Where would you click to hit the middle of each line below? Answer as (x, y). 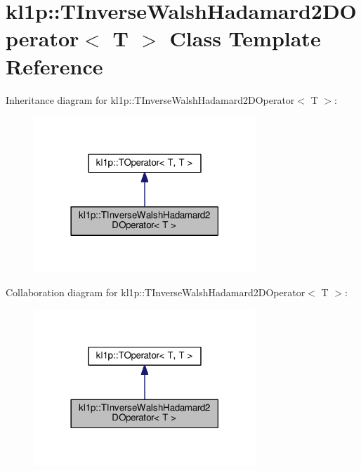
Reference (54, 66)
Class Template (245, 38)
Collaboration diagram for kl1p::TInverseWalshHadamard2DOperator (156, 292)
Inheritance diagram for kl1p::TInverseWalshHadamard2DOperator (150, 99)
